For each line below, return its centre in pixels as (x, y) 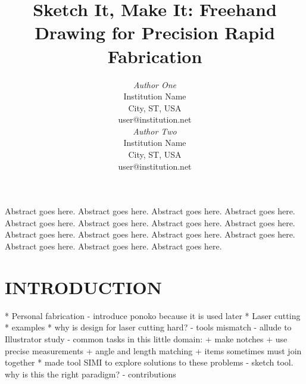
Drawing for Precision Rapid (155, 32)
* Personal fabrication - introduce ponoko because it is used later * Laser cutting (153, 315)
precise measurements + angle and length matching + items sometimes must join (153, 350)
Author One (155, 84)
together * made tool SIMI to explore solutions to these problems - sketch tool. (149, 362)
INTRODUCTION (84, 287)
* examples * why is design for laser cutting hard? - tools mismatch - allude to (148, 327)
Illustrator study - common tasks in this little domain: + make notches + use (146, 338)
